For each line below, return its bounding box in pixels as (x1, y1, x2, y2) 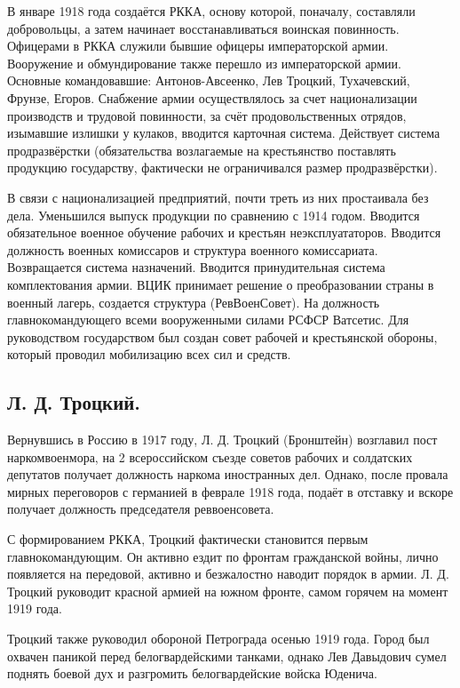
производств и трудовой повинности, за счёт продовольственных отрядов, (7, 106, 407, 124)
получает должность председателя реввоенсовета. (7, 500, 274, 518)
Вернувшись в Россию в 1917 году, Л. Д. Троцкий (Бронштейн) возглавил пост (7, 430, 438, 449)
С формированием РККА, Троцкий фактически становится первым (7, 530, 369, 548)
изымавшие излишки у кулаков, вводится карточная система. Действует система (7, 124, 440, 142)
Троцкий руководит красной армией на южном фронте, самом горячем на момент (7, 581, 448, 600)
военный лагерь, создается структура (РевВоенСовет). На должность (7, 292, 380, 311)
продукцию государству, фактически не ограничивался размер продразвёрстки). (7, 158, 438, 177)
